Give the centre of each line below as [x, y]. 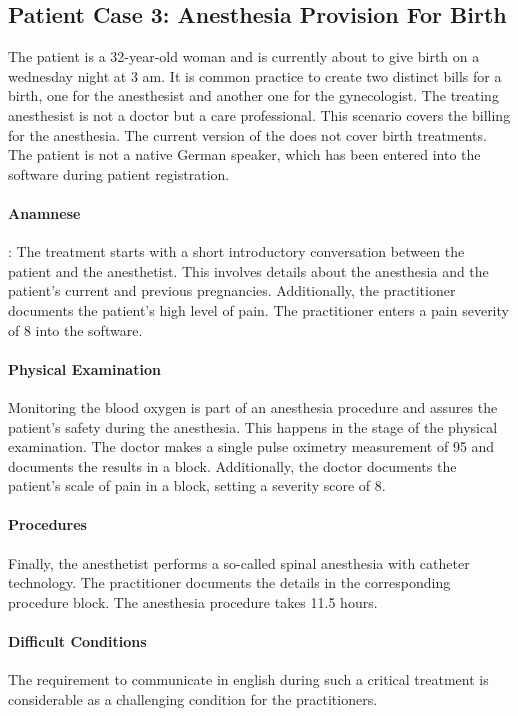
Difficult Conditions [77, 641]
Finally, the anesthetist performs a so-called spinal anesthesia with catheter [239, 562]
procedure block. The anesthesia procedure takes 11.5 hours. [193, 601]
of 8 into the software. [75, 329]
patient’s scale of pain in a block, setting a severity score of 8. [197, 485]
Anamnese [44, 212]
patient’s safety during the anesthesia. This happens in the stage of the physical [253, 426]
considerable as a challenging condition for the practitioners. [193, 698]
